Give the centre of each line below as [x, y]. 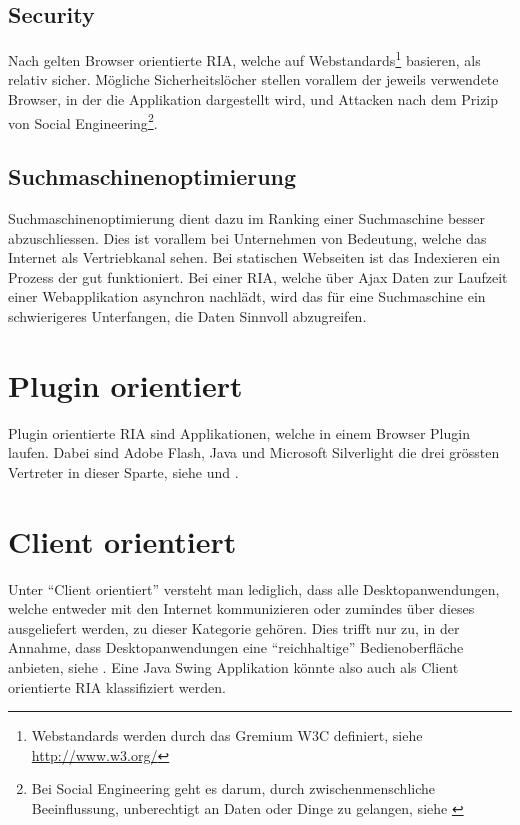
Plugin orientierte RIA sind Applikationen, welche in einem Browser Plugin [239, 432]
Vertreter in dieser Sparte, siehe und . [123, 471]
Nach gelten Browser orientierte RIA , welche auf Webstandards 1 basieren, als [244, 58]
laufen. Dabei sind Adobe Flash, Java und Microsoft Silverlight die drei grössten [254, 452]
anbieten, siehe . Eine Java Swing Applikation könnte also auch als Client [233, 667]
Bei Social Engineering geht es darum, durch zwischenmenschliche [233, 788]
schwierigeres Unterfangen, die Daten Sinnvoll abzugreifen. [187, 316]
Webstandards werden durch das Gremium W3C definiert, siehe [227, 735]
